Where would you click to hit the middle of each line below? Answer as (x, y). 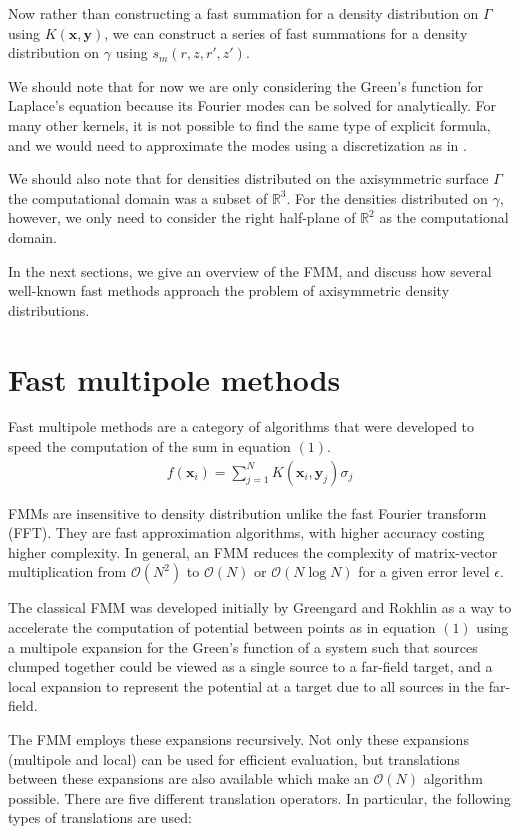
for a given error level (424, 571)
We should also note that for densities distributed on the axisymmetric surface (248, 178)
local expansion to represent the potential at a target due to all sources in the (246, 685)
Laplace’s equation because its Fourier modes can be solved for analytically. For (252, 105)
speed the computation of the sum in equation (149, 446)
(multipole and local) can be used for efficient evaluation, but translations (234, 758)
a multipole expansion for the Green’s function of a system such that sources (243, 646)
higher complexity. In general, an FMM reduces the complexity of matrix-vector (253, 551)
